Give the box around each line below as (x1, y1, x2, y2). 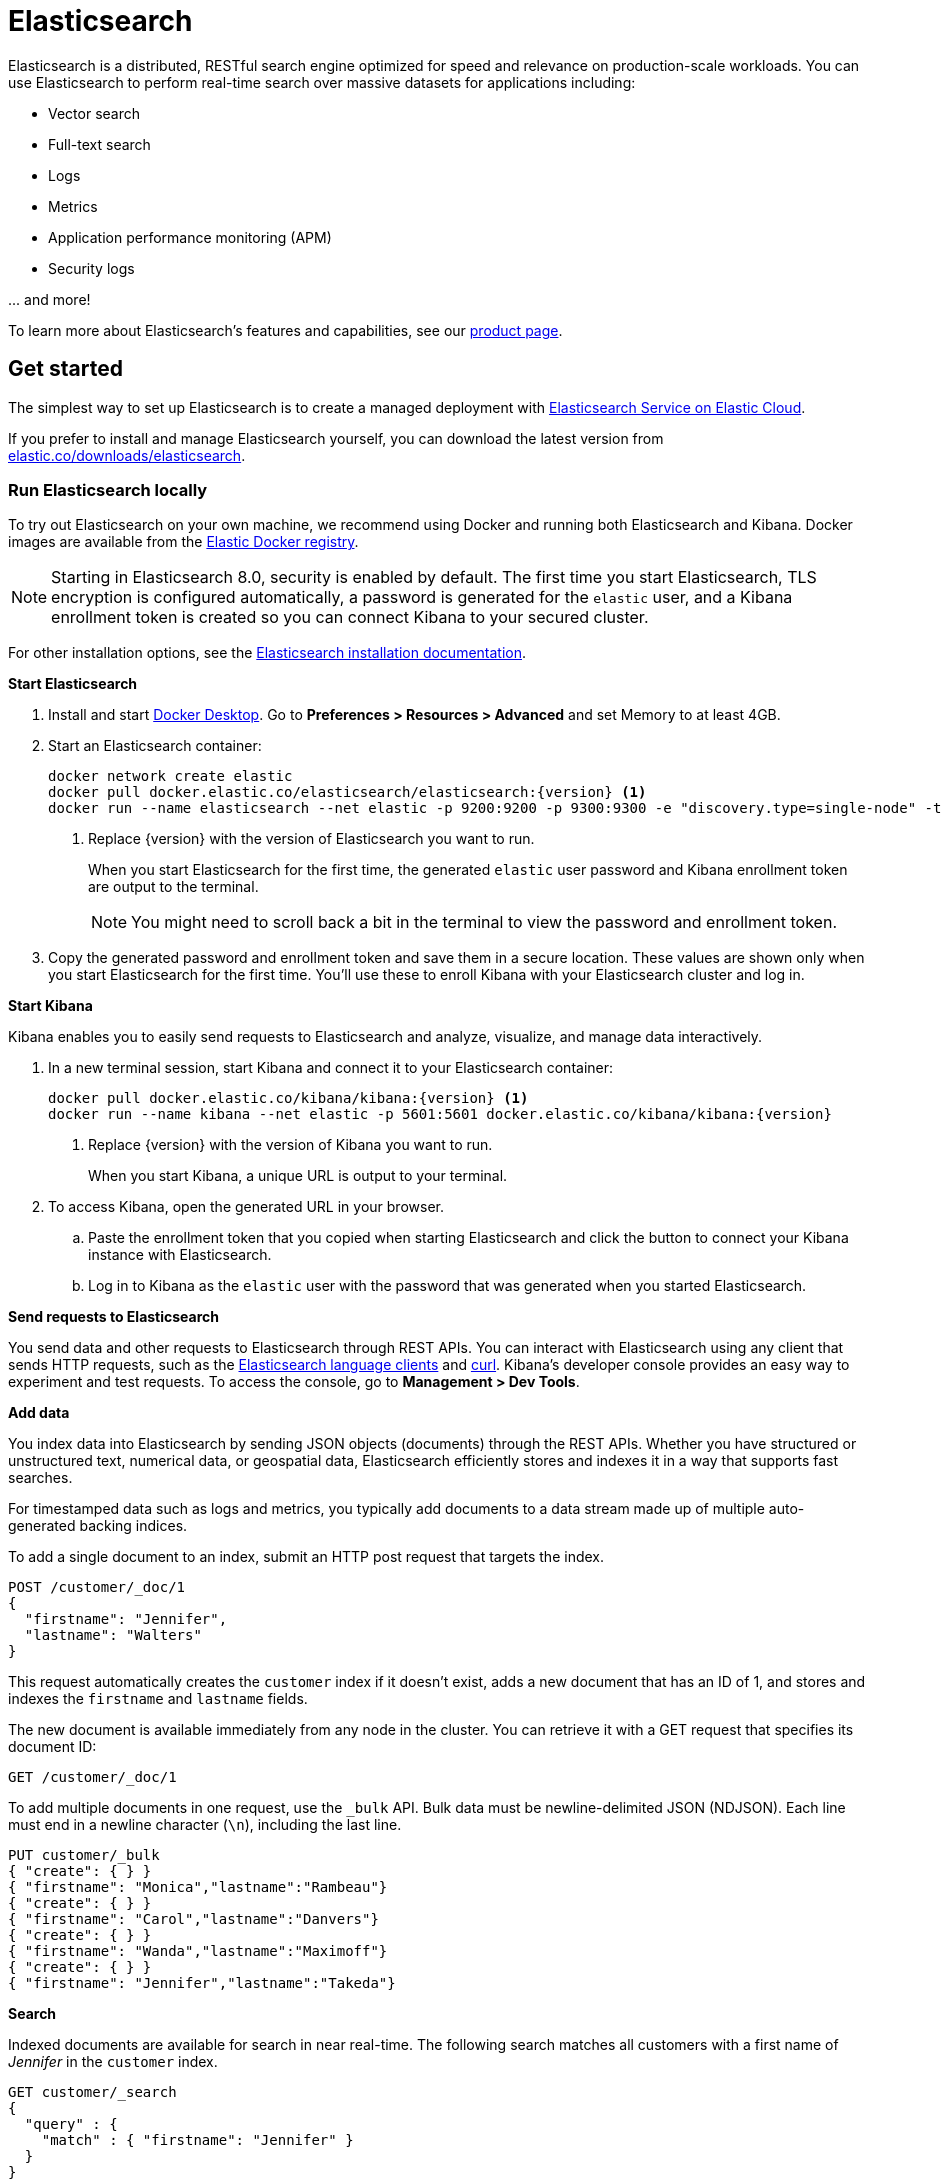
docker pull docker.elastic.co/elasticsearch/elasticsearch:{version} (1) (48, 784, 647, 801)
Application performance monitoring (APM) (48, 228, 332, 246)
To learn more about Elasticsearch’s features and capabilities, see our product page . (8, 321, 563, 339)
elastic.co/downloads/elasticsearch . (8, 446, 246, 464)
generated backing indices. (8, 1517, 188, 1535)
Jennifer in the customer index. (8, 2053, 218, 2071)
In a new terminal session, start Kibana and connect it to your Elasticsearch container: (48, 1059, 614, 1077)
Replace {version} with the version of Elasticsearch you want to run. (88, 830, 535, 848)
